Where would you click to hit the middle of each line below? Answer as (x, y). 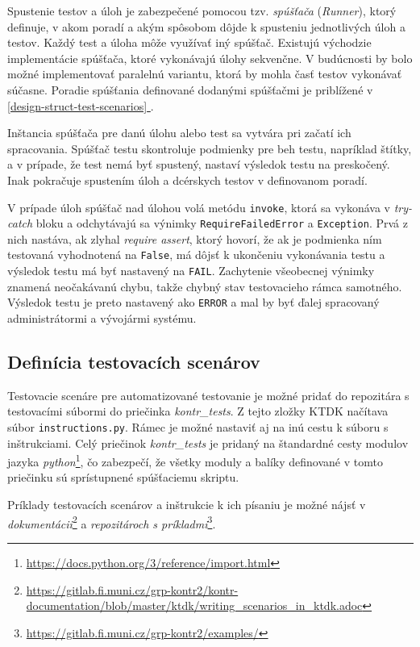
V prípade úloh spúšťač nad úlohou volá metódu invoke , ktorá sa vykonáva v (199, 207)
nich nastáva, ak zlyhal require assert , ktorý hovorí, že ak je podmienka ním (195, 238)
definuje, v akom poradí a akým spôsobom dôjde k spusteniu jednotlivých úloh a (206, 26)
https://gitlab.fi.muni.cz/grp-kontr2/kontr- (132, 589)
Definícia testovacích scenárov (134, 361)
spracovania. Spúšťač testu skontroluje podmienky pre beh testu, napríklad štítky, (210, 148)
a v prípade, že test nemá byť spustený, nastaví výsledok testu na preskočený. (199, 164)
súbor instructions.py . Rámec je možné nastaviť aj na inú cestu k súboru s (198, 426)
